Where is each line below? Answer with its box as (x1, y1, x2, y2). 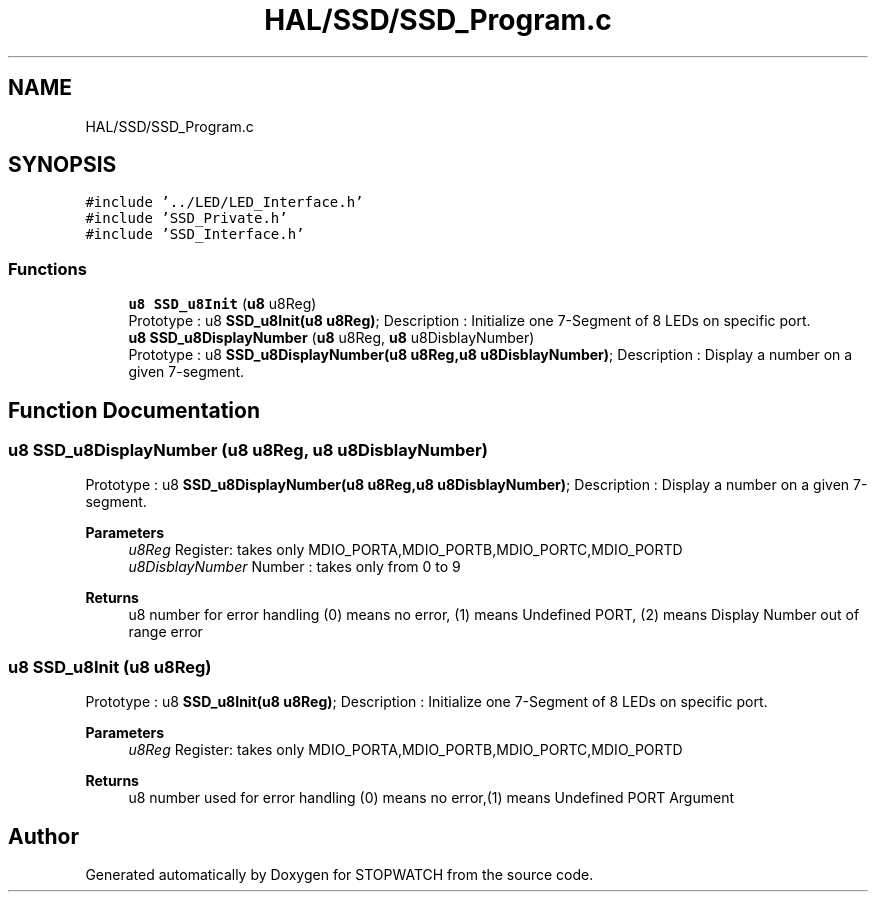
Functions (8, 258, 87, 279)
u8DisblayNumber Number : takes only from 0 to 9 (128, 558, 461, 576)
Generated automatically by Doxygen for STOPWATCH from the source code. (85, 866, 594, 883)
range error (128, 623, 203, 641)
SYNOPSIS (8, 152, 117, 178)
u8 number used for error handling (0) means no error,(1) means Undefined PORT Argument (128, 789, 734, 807)
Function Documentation (8, 397, 260, 423)
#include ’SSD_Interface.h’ (85, 226, 305, 243)
